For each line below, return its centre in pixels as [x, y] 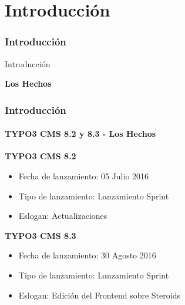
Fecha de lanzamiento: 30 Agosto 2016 [87, 255]
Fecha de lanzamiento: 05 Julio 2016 [84, 176]
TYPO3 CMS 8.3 [41, 235]
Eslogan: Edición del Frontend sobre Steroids [99, 295]
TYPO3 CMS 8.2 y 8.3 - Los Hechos [80, 134]
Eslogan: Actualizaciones [63, 216]
